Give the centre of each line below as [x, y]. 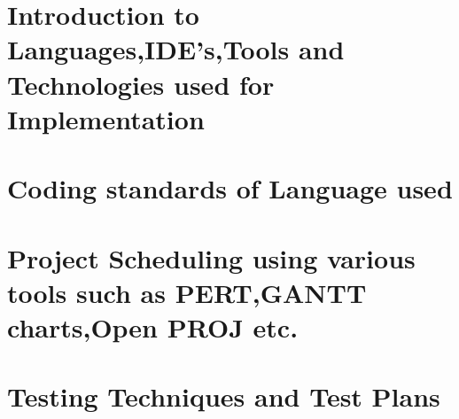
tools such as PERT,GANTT [187, 292]
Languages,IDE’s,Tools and [176, 49]
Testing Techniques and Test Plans [224, 396]
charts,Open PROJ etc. [153, 326]
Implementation [106, 118]
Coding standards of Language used [230, 188]
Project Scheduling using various [211, 257]
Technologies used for [141, 84]
